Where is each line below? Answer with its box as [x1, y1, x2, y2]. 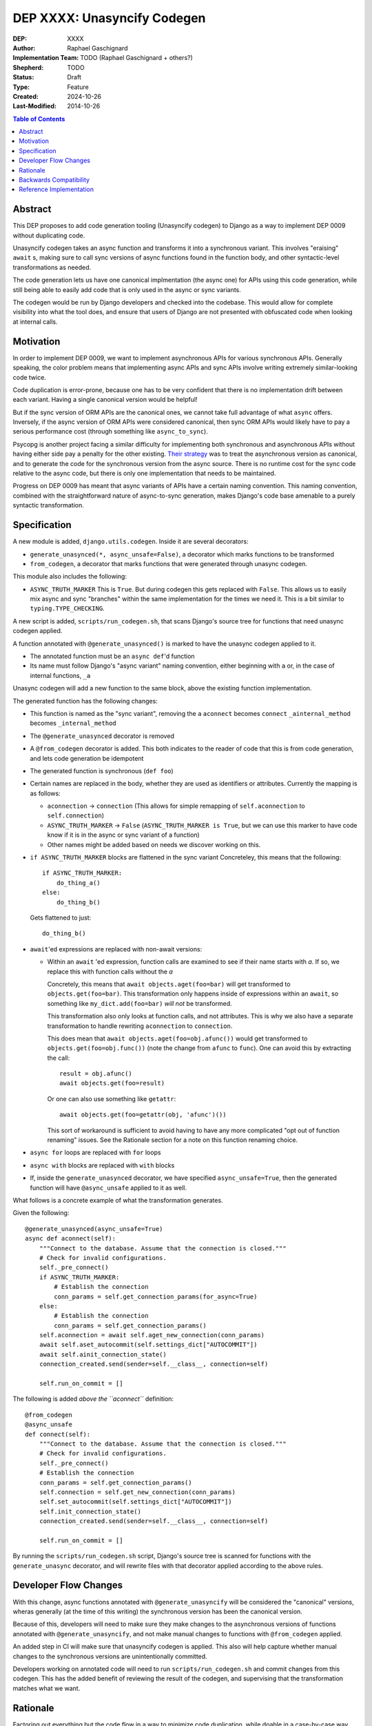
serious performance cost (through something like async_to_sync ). [12, 427, 208, 436]
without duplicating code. [12, 231, 85, 240]
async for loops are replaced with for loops [30, 1148, 161, 1156]
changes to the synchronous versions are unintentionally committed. [12, 1652, 207, 1660]
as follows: [30, 789, 61, 797]
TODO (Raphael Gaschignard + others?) [80, 54, 193, 62]
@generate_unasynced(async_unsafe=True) [25, 1225, 163, 1232]
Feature [67, 83, 89, 91]
